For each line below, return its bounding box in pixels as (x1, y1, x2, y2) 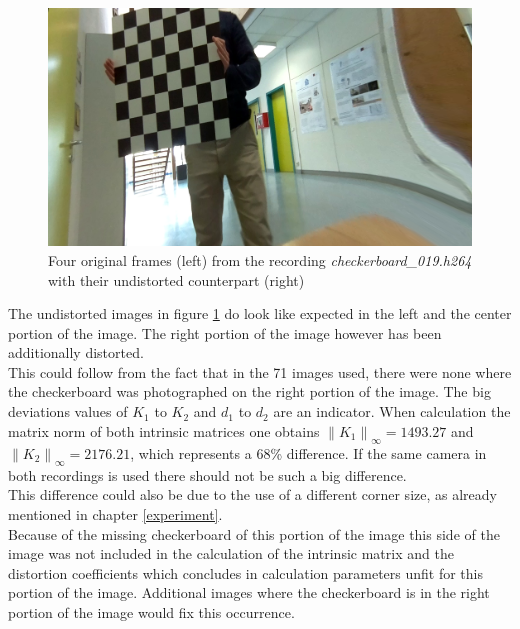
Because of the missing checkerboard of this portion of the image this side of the (8, 523, 500, 544)
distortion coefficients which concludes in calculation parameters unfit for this (8, 562, 483, 583)
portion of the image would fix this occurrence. (8, 601, 295, 622)
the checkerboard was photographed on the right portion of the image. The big (8, 381, 491, 402)
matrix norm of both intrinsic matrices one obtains (8, 420, 320, 441)
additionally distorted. (8, 342, 144, 363)
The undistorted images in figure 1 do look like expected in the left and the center (8, 303, 512, 324)
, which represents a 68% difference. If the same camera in (130, 442, 487, 463)
